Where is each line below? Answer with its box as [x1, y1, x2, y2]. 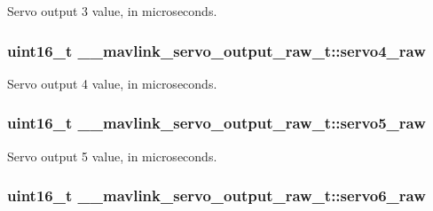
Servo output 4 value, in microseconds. [7, 74, 217, 92]
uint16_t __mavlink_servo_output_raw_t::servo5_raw [7, 112, 426, 134]
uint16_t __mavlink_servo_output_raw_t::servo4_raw [7, 39, 426, 61]
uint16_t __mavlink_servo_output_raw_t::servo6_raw [7, 184, 426, 207]
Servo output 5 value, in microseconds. [7, 146, 217, 165]
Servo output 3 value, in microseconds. [7, 2, 217, 20]
